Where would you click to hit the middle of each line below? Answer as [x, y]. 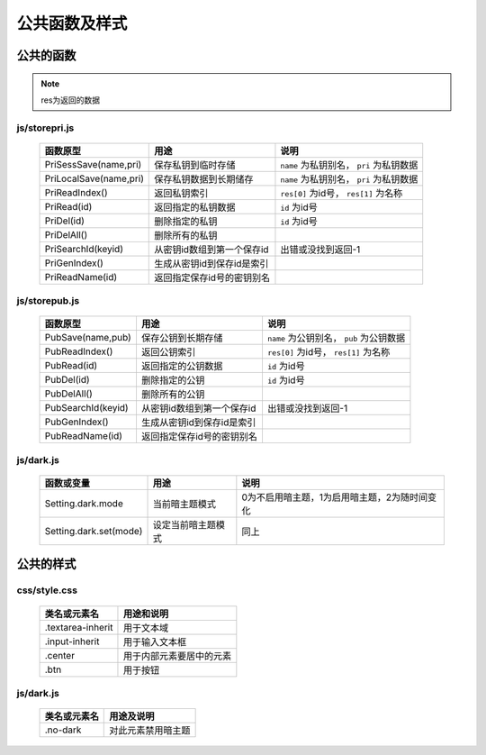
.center [60, 655]
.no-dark [63, 730]
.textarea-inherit [79, 627]
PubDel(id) [67, 380]
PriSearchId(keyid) [84, 249]
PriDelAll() [66, 234]
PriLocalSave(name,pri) [94, 178]
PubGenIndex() [76, 422]
